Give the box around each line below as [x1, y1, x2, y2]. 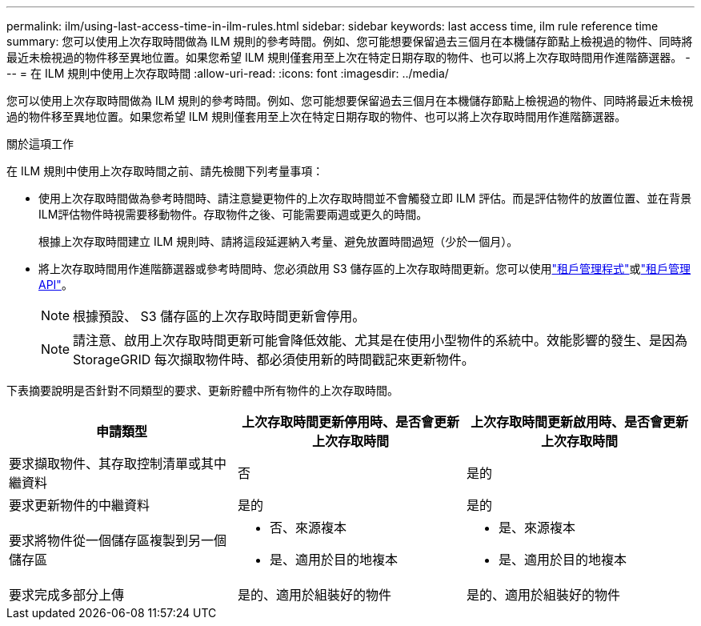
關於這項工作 [6, 137, 74, 150]
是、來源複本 [498, 520, 575, 536]
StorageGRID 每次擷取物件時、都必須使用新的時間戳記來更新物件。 [73, 351, 475, 367]
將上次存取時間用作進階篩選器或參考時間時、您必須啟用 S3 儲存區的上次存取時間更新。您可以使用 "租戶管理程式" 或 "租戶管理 [38, 262, 691, 275]
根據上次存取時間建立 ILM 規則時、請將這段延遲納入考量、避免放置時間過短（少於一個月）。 [38, 235, 519, 248]
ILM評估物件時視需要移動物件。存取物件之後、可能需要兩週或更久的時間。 [38, 207, 428, 221]
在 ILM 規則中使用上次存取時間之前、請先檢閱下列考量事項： [6, 164, 324, 178]
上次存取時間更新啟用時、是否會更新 [470, 414, 688, 430]
